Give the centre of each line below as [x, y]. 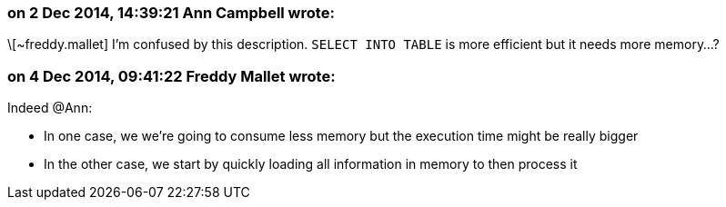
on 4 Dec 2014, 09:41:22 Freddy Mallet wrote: [171, 76]
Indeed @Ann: [50, 108]
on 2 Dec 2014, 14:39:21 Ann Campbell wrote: [171, 13]
